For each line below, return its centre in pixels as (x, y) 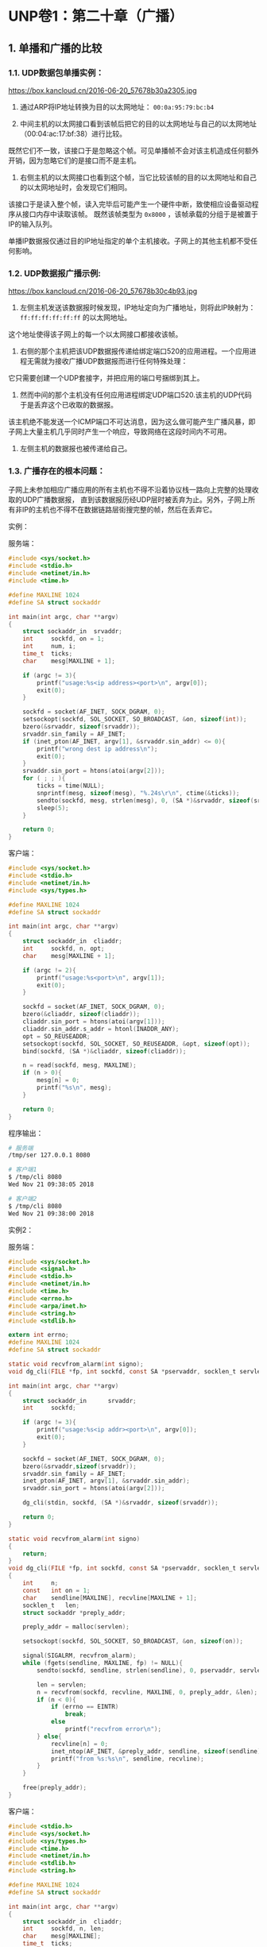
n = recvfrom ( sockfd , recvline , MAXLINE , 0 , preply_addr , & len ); (147, 1692)
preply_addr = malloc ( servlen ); (76, 1627)
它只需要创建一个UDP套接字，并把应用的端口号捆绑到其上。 (106, 378)
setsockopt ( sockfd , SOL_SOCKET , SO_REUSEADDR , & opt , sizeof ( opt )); (136, 1044)
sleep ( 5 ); (53, 808)
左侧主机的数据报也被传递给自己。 (75, 449)
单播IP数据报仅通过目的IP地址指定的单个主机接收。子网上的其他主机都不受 (130, 241)
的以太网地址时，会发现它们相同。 (75, 187)
